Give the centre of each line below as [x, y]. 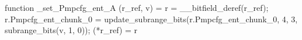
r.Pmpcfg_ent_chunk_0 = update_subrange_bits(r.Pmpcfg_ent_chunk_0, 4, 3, [151, 19]
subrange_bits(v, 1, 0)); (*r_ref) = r [71, 30]
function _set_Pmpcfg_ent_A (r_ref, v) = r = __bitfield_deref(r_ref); [137, 7]
